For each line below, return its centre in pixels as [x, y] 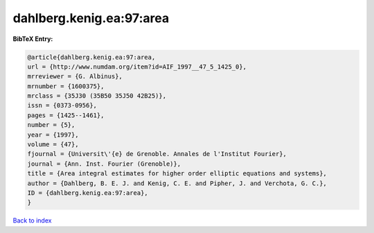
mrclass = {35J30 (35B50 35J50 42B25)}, [97, 96]
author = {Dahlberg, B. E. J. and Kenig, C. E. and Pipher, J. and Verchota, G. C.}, [177, 183]
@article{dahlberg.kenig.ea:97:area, [91, 57]
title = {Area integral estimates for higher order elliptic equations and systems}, [177, 174]
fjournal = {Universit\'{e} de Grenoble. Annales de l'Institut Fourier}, [157, 154]
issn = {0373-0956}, [62, 105]
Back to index [32, 221]
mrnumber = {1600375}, [66, 86]
